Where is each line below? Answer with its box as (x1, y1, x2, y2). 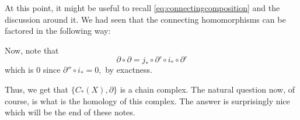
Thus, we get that (5, 83, 68, 95)
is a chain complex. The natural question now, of (120, 83, 295, 95)
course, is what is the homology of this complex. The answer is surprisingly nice (5, 94, 290, 107)
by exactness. (105, 63, 152, 76)
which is (5, 63, 34, 76)
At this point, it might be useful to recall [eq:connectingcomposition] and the (5, 2, 280, 13)
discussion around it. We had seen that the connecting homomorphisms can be (5, 13, 286, 25)
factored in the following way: (5, 24, 111, 37)
